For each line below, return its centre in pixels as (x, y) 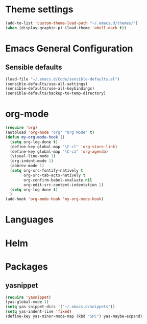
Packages (27, 266)
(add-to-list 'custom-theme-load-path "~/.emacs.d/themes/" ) (72, 23)
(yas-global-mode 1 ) (27, 302)
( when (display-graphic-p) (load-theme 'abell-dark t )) (66, 28)
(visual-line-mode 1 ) (33, 156)
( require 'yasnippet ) (28, 297)
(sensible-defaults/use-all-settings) (46, 84)
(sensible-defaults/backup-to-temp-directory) (56, 93)
